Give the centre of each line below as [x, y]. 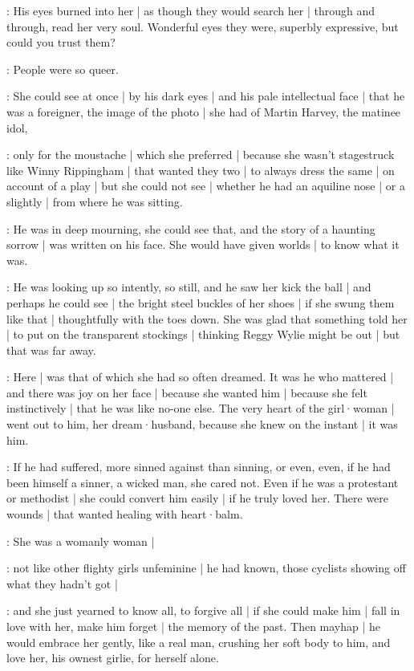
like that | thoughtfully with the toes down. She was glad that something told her [207, 318]
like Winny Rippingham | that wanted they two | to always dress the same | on [201, 170]
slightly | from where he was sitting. [95, 201]
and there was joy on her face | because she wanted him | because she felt [187, 392]
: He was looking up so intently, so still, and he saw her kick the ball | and [189, 287]
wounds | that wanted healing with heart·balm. [125, 514]
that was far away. [51, 350]
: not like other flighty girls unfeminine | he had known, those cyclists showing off [206, 568]
